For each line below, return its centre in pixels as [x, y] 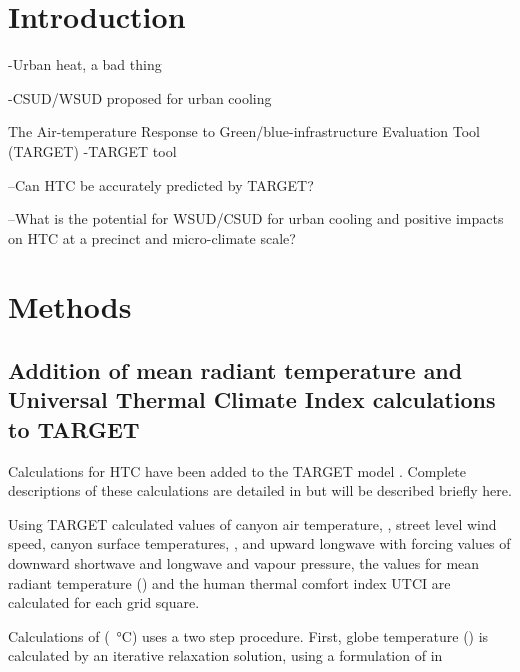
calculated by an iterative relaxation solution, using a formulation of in [225, 655]
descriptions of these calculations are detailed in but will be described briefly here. [260, 490]
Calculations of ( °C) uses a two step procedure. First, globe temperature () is [248, 635]
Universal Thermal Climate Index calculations [252, 399]
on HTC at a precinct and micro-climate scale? [152, 237]
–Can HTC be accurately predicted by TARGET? [161, 184]
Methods [70, 306]
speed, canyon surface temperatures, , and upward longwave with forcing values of [259, 543]
